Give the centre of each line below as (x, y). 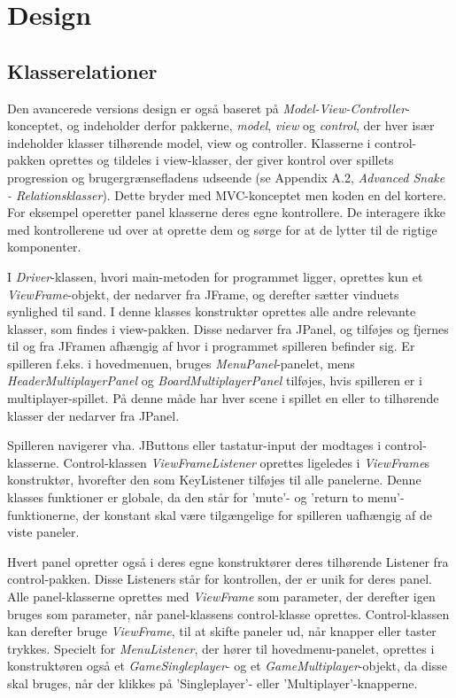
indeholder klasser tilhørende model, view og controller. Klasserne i (189, 142)
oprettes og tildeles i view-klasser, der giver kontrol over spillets (221, 160)
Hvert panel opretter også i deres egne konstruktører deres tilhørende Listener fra (228, 561)
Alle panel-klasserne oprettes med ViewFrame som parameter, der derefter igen (221, 597)
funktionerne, (43, 514)
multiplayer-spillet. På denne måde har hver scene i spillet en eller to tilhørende (223, 398)
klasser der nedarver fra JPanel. (93, 415)
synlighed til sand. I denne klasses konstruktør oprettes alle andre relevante (212, 311)
